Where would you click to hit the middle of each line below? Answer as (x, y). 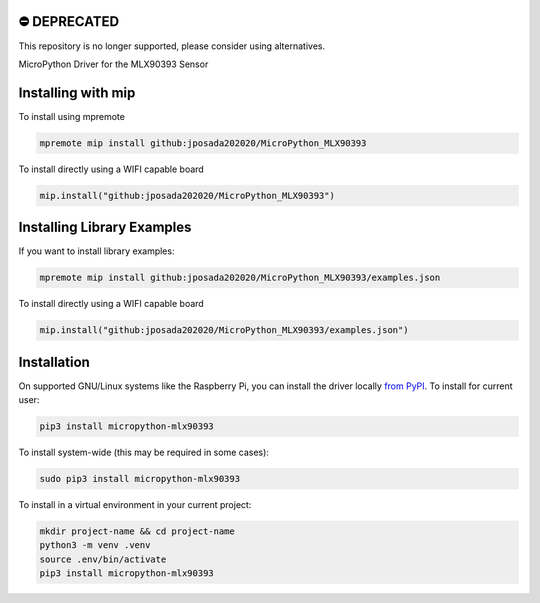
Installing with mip (77, 92)
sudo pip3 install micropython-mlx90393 (139, 479)
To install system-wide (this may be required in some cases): (144, 452)
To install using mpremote (71, 116)
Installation (54, 361)
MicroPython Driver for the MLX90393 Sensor (113, 64)
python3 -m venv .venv (95, 545)
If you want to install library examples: (96, 251)
